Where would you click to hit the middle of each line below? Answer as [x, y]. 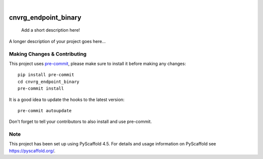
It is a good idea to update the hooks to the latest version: [67, 99]
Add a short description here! [51, 30]
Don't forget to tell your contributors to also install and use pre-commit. [80, 121]
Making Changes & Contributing [48, 54]
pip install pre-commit [46, 75]
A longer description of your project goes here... [57, 41]
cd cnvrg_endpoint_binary [49, 81]
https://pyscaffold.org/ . [32, 151]
